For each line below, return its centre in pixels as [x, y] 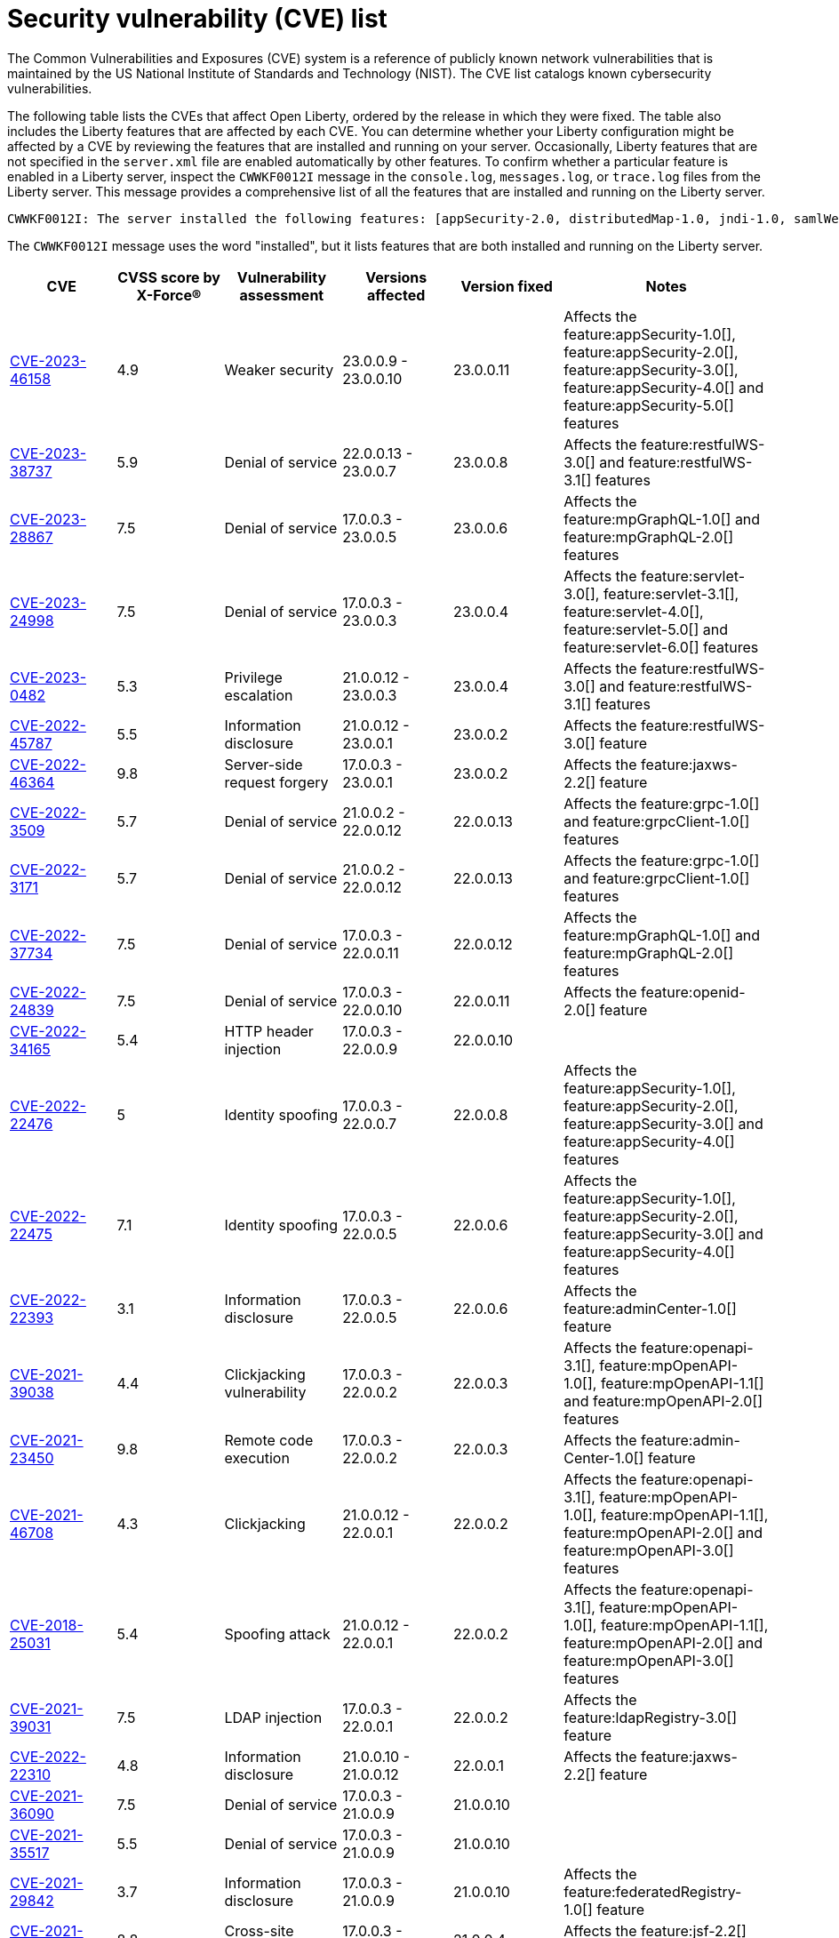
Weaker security [279, 369]
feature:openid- [693, 992]
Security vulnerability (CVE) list [197, 19]
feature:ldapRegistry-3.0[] [651, 1717]
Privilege [253, 677]
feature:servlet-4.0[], [634, 611]
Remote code [269, 1440]
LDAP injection [273, 1717]
